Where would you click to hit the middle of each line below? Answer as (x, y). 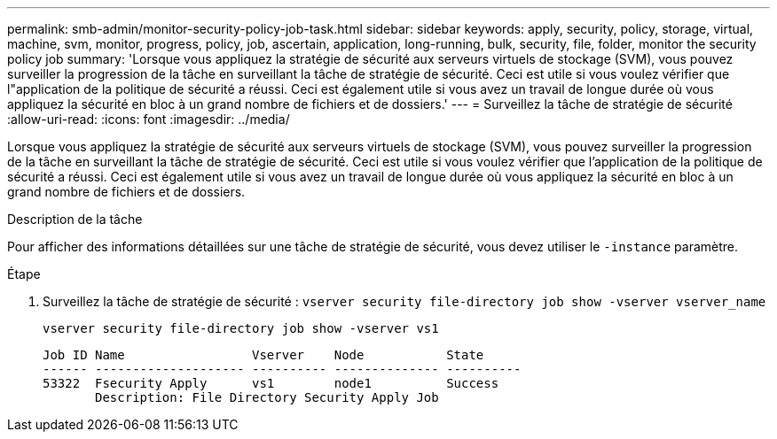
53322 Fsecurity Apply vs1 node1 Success (271, 383)
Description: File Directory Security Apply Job (267, 397)
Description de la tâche (75, 219)
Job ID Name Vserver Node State (263, 355)
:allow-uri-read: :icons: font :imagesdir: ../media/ (149, 119)
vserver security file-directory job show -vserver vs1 (241, 328)
